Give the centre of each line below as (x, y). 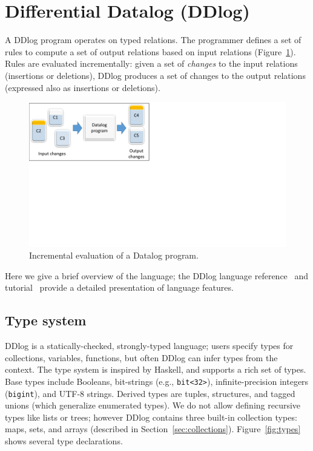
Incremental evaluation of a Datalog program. (114, 255)
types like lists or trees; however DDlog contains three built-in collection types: (151, 417)
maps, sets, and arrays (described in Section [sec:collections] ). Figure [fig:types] (153, 429)
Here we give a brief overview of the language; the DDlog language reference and (157, 275)
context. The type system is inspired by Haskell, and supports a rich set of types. (156, 369)
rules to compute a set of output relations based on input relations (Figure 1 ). (150, 51)
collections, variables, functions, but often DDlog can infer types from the (141, 357)
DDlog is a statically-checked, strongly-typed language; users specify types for (149, 346)
